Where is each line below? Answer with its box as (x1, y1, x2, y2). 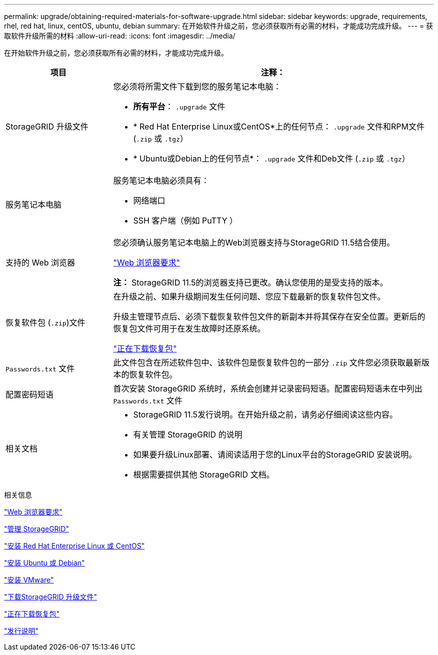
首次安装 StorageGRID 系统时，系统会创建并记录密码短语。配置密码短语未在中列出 (113, 383, 422, 393)
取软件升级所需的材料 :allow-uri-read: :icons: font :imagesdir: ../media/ (4, 31, 235, 40)
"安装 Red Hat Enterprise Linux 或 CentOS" (4, 541, 145, 550)
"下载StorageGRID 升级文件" (4, 592, 97, 601)
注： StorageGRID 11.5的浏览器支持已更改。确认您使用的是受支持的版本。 (113, 277, 388, 287)
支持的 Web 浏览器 (5, 257, 75, 267)
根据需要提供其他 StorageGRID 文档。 (133, 469, 274, 479)
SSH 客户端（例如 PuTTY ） (133, 215, 238, 225)
